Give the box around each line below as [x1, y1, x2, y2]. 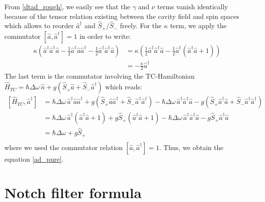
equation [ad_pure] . [4, 153, 64, 164]
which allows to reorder [4, 20, 74, 31]
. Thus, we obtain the [159, 142, 224, 152]
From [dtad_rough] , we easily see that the [4, 1, 131, 11]
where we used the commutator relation [4, 142, 123, 152]
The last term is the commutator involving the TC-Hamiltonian [4, 71, 195, 81]
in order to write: [79, 31, 131, 41]
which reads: [105, 82, 143, 92]
